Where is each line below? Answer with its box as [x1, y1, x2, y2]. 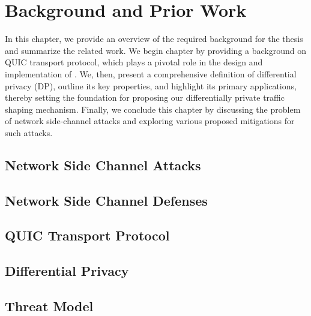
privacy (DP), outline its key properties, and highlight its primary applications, [5, 79, 297, 92]
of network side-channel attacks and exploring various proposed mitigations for [5, 115, 295, 127]
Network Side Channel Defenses [5, 191, 208, 209]
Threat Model [5, 296, 94, 315]
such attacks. [5, 126, 53, 139]
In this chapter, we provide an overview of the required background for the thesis [5, 32, 303, 45]
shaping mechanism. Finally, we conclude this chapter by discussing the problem [5, 103, 301, 115]
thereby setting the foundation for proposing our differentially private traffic [5, 91, 285, 104]
